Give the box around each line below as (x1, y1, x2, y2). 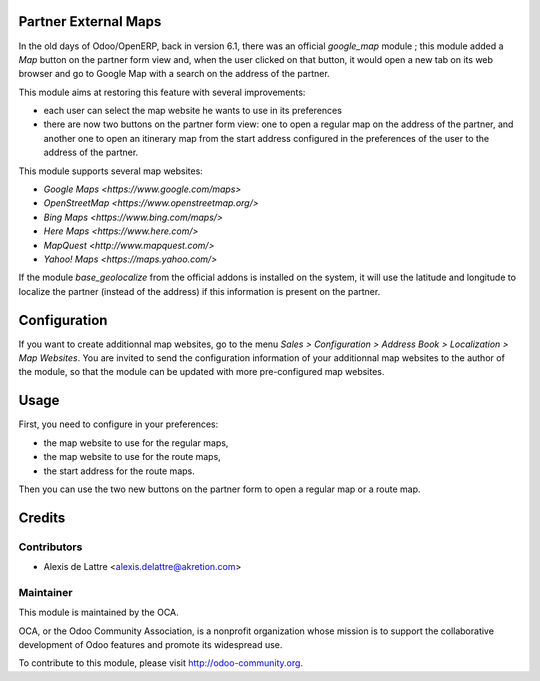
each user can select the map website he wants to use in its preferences (43, 105, 342, 117)
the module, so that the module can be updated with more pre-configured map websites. (18, 366, 385, 378)
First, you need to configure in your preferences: (18, 418, 219, 430)
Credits (18, 509, 66, 526)
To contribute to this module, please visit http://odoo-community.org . (18, 657, 304, 669)
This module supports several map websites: (18, 165, 204, 177)
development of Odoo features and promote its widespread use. (18, 639, 283, 650)
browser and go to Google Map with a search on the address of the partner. (18, 68, 330, 80)
